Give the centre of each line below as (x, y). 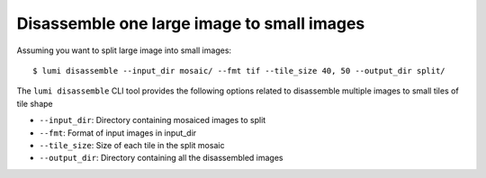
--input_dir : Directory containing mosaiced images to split (153, 120)
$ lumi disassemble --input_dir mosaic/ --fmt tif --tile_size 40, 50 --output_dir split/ (239, 71)
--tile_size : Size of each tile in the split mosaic (132, 145)
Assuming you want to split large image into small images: (124, 50)
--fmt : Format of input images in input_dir (118, 133)
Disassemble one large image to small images (191, 23)
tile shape (35, 103)
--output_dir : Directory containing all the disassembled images (161, 158)
